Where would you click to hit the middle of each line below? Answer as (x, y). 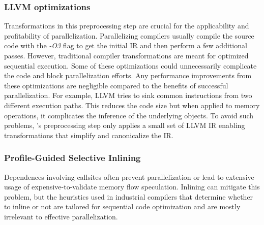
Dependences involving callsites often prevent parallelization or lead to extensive (129, 176)
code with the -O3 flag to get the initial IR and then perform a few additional (126, 45)
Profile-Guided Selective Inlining (72, 158)
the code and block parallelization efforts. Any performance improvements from (128, 75)
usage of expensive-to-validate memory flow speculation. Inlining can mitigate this (132, 187)
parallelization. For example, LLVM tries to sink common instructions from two (128, 95)
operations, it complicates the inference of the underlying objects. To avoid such (129, 115)
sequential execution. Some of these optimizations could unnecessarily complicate (130, 65)
